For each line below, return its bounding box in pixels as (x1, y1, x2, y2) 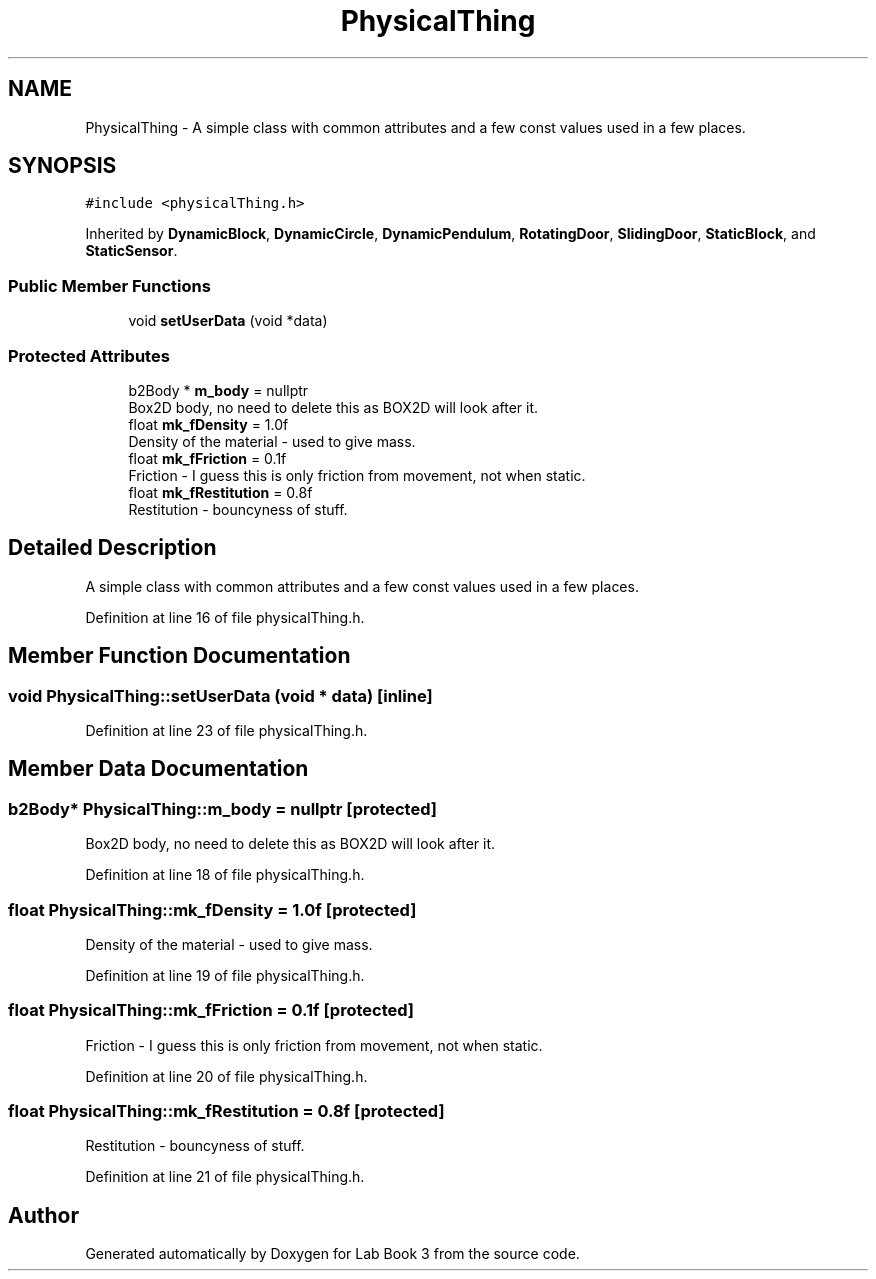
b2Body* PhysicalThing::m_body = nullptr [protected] (8, 798, 437, 819)
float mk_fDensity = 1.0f (128, 415, 289, 433)
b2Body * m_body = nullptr (128, 381, 309, 399)
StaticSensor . (85, 242, 178, 260)
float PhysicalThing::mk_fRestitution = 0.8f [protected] (8, 1101, 445, 1122)
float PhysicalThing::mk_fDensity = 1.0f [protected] (8, 899, 417, 920)
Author (8, 1202, 79, 1228)
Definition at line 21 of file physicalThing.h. (85, 1168, 365, 1186)
